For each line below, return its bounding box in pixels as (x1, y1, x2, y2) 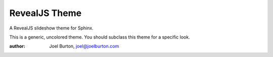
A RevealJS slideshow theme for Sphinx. (9, 25, 94, 31)
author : (9, 43, 25, 49)
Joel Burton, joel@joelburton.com (49, 43, 119, 49)
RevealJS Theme (9, 7, 82, 18)
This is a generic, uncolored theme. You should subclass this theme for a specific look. (9, 34, 190, 40)
